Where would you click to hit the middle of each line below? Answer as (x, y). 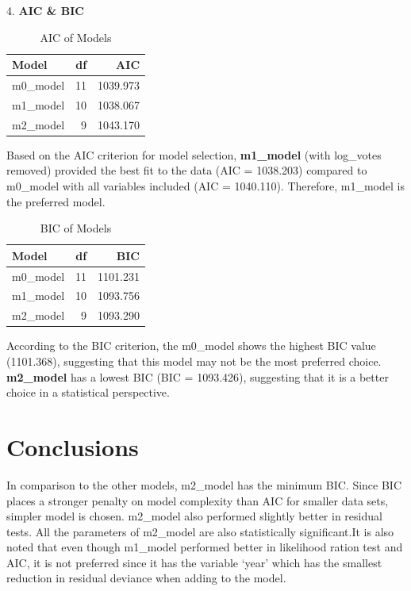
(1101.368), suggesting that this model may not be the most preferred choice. (194, 361)
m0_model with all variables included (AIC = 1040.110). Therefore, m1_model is (205, 186)
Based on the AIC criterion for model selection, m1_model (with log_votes (194, 154)
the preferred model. (56, 201)
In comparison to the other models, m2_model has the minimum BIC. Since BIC (204, 484)
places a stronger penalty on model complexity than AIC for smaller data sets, (198, 500)
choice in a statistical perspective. (88, 392)
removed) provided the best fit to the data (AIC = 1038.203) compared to (187, 170)
